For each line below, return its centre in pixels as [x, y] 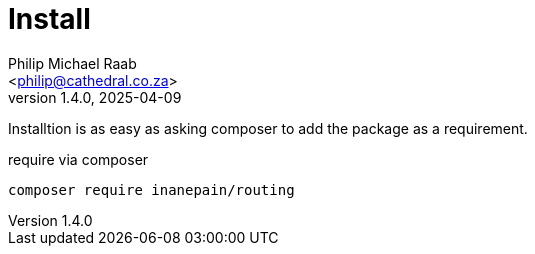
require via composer [78, 159]
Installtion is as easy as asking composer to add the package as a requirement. [268, 128]
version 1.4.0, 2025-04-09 [95, 97]
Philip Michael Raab [72, 63]
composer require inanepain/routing [151, 189]
